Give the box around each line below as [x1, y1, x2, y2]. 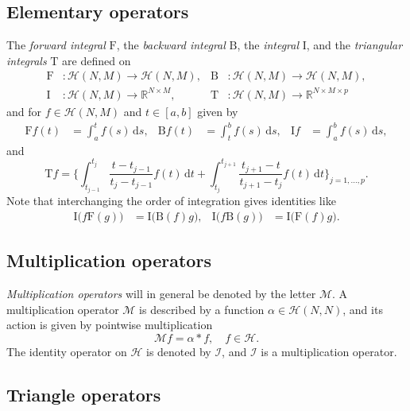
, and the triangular [306, 37, 403, 53]
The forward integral [6, 37, 106, 53]
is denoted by [146, 343, 211, 360]
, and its [342, 300, 383, 317]
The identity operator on [6, 343, 127, 360]
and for [6, 103, 42, 119]
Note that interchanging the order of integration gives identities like [6, 192, 336, 209]
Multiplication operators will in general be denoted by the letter [6, 285, 316, 302]
